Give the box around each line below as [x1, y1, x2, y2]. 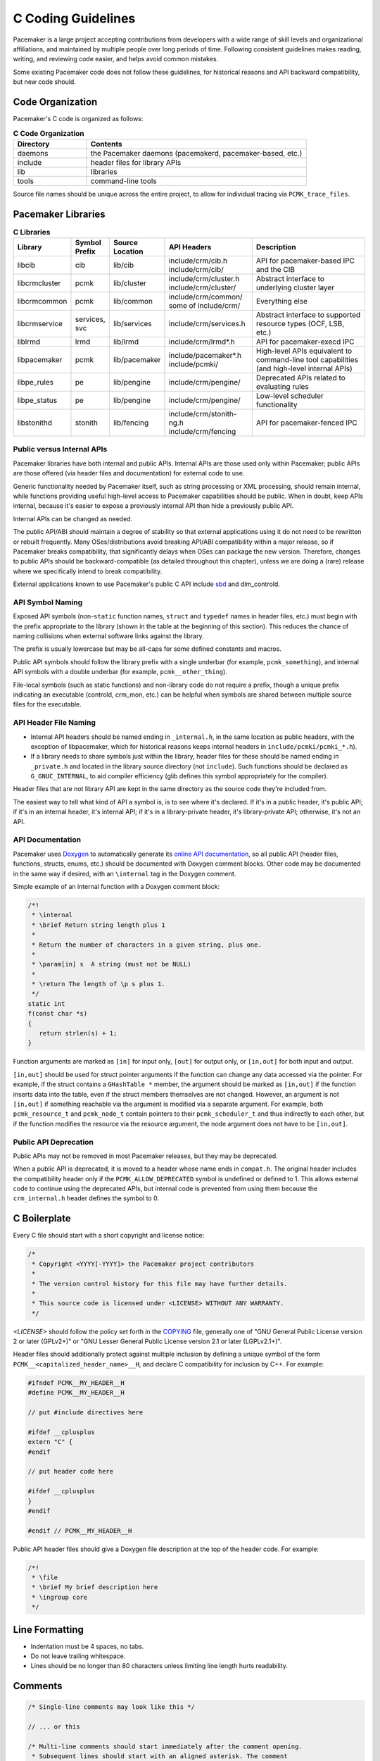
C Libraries [13, 227, 51, 237]
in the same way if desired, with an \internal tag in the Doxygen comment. [13, 869, 236, 878]
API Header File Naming [13, 718, 96, 728]
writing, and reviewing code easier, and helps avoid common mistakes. [13, 55, 218, 63]
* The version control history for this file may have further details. [32, 1279, 288, 1288]
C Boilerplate [13, 1212, 71, 1225]
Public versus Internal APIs [13, 444, 108, 454]
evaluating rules [255, 382, 309, 392]
